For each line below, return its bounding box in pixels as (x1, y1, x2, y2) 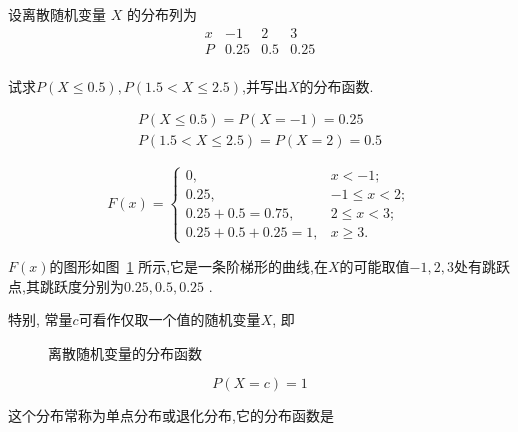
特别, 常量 (8, 309, 73, 330)
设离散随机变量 (8, 4, 106, 24)
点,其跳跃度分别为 (8, 275, 124, 296)
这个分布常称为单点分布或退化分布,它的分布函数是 (8, 405, 334, 426)
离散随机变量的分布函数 (48, 342, 202, 363)
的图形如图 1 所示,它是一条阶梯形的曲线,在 (49, 255, 328, 276)
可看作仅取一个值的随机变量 (78, 309, 261, 330)
